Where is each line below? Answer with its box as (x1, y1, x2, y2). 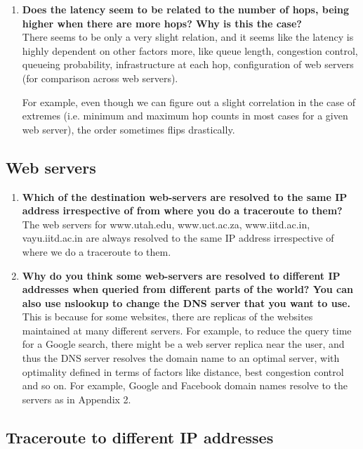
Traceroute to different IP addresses (6, 426, 274, 448)
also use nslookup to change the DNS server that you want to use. (22, 295, 350, 310)
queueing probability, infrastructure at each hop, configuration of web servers (22, 57, 354, 72)
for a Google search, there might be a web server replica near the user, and (22, 337, 345, 351)
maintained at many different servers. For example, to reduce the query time (22, 323, 352, 337)
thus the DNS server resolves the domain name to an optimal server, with (22, 351, 340, 365)
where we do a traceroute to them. (22, 244, 171, 259)
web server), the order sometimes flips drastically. (22, 122, 235, 136)
